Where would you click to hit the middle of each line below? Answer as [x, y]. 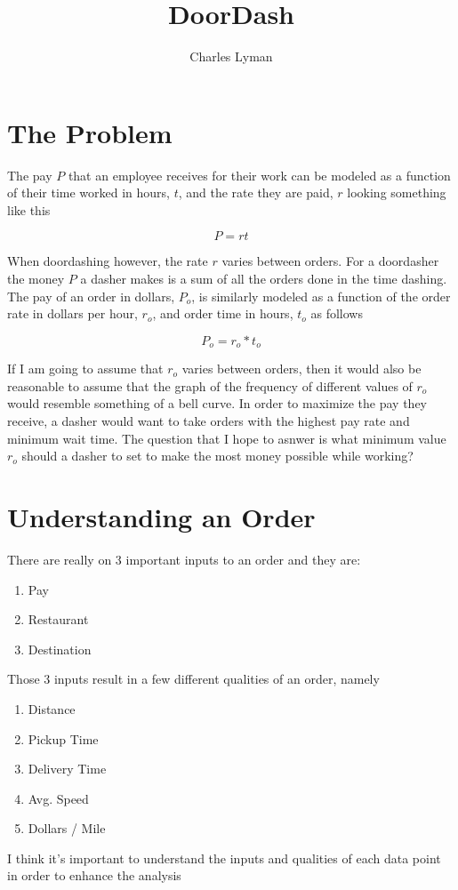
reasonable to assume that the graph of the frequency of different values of [210, 385]
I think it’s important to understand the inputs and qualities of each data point [224, 858]
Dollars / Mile [67, 828]
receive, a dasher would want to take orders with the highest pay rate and [209, 421]
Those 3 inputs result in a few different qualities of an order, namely [193, 679]
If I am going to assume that [85, 369]
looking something [397, 192]
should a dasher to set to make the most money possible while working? [217, 456]
